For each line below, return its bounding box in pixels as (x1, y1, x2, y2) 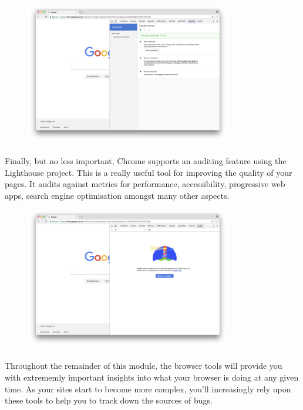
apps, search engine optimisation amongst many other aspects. (5, 189, 230, 201)
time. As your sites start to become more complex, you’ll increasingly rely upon (5, 382, 291, 395)
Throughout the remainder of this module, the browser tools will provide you (5, 359, 282, 372)
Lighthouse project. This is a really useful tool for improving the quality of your (5, 166, 292, 178)
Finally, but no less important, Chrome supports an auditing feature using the (5, 155, 287, 167)
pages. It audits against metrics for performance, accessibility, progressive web (5, 178, 285, 190)
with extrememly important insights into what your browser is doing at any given (5, 371, 299, 384)
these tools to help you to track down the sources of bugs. (5, 394, 213, 406)
